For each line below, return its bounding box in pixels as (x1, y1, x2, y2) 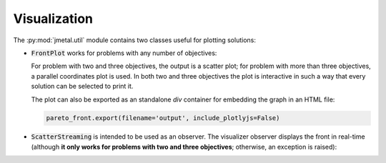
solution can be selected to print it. (31, 82, 134, 91)
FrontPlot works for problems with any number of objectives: (31, 49, 217, 57)
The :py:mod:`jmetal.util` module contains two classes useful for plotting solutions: (13, 36, 257, 44)
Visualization (13, 11, 93, 26)
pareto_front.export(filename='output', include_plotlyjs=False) (46, 114, 280, 122)
